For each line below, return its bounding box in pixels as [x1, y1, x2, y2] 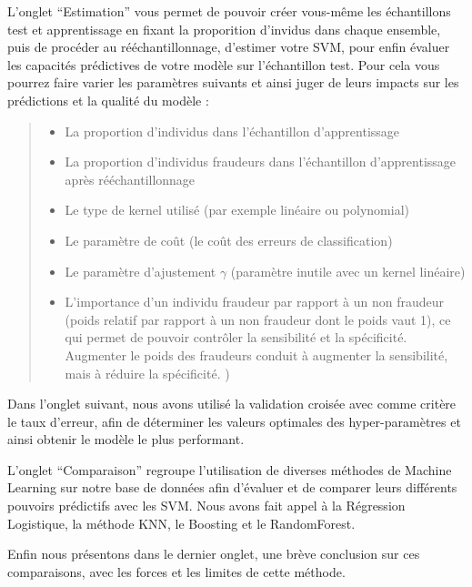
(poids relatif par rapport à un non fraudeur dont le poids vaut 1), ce [65, 309, 451, 329]
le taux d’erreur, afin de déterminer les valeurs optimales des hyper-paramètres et [7, 411, 461, 430]
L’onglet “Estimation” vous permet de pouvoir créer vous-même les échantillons [7, 2, 451, 20]
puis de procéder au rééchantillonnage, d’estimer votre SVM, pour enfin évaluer [7, 37, 450, 56]
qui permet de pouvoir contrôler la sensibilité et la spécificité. [65, 328, 407, 347]
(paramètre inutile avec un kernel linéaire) [230, 261, 466, 280]
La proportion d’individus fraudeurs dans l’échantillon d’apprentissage [65, 152, 457, 171]
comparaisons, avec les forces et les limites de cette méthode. [7, 562, 346, 581]
